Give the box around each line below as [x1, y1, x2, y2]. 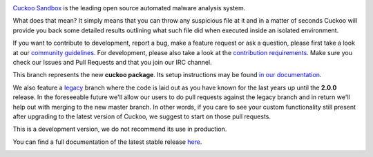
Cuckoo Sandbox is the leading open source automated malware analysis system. [12, 4, 246, 12]
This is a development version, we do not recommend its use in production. [12, 125, 227, 134]
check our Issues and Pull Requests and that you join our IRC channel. [12, 58, 212, 66]
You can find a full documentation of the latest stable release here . [12, 138, 202, 146]
